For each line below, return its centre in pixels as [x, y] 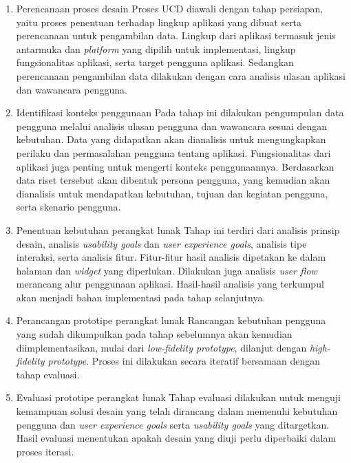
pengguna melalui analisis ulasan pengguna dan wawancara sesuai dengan [171, 126]
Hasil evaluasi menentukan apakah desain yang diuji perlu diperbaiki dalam [176, 438]
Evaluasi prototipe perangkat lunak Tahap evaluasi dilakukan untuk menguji [178, 397]
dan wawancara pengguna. [72, 89]
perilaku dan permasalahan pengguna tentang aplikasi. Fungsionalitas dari [173, 152]
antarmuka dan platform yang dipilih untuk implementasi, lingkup [156, 49]
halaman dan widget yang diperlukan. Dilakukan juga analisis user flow [167, 270]
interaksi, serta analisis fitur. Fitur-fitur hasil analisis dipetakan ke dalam [171, 257]
